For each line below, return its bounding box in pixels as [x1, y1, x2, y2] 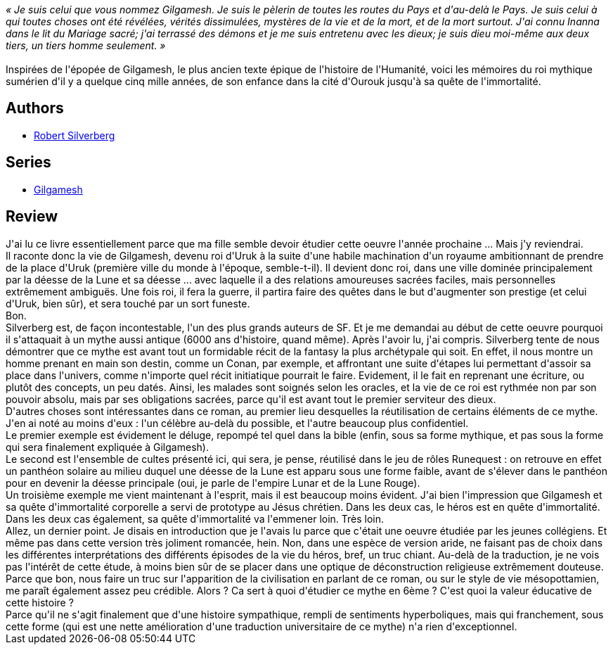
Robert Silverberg [34, 129, 115, 141]
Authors [6, 99, 64, 117]
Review [6, 208, 58, 226]
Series [6, 153, 51, 172]
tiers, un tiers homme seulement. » [6, 39, 166, 51]
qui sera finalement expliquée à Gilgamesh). [6, 440, 209, 453]
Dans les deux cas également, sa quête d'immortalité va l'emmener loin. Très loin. [6, 512, 385, 525]
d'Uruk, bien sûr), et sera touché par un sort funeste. [6, 297, 250, 310]
